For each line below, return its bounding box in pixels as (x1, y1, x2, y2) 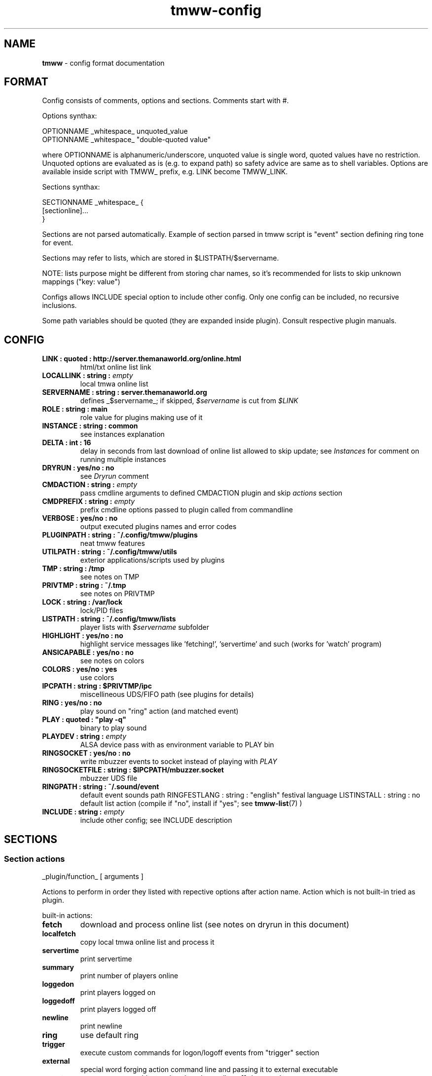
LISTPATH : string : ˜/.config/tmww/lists (42, 615, 176, 623)
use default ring (80, 1030, 139, 1040)
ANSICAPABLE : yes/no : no (42, 648, 134, 657)
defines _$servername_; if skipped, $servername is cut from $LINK (80, 396, 298, 405)
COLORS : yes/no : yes (42, 665, 117, 674)
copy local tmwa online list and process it (80, 937, 215, 946)
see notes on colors (80, 656, 144, 665)
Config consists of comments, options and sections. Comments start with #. (42, 96, 289, 105)
